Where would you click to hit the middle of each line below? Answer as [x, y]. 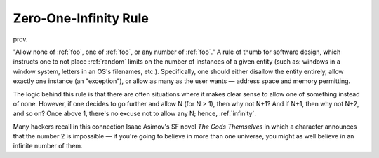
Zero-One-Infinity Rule [81, 18]
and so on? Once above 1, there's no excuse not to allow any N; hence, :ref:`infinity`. [134, 114]
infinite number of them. [48, 146]
